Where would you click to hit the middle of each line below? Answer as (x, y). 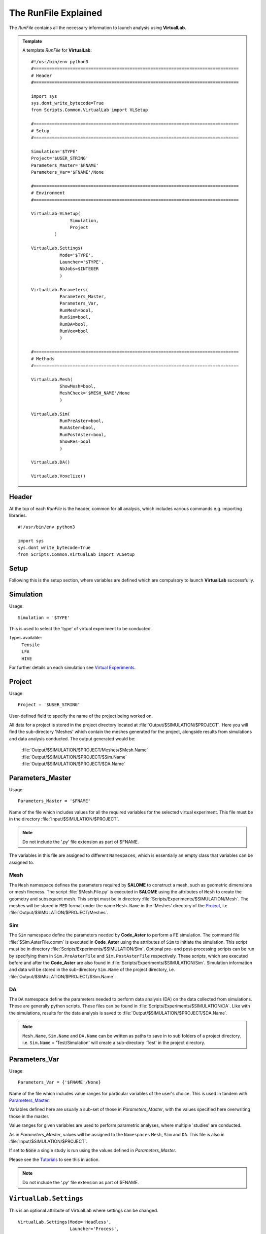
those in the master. (29, 1116)
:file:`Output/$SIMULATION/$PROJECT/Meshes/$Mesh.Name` (85, 750)
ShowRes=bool (75, 442)
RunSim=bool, (75, 317)
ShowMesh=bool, (78, 386)
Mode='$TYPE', (76, 255)
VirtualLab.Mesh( (52, 379)
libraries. (18, 515)
